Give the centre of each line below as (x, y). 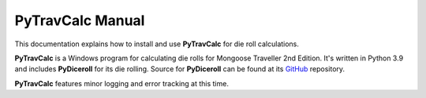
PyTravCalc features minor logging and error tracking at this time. (121, 83)
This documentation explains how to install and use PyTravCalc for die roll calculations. (157, 44)
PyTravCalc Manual (80, 20)
